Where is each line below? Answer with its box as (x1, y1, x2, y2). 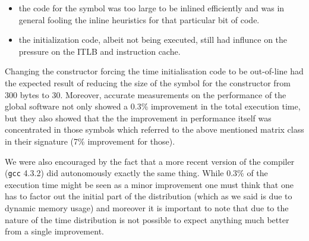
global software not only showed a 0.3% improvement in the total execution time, (5, 100, 301, 112)
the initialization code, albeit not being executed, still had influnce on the (18, 33, 288, 46)
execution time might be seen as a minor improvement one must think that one (5, 178, 294, 190)
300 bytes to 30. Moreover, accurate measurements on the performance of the (5, 88, 286, 101)
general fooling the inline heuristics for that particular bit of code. (18, 13, 260, 26)
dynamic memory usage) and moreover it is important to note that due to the (5, 201, 289, 214)
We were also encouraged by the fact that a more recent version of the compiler (5, 155, 295, 167)
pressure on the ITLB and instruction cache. (18, 45, 181, 57)
